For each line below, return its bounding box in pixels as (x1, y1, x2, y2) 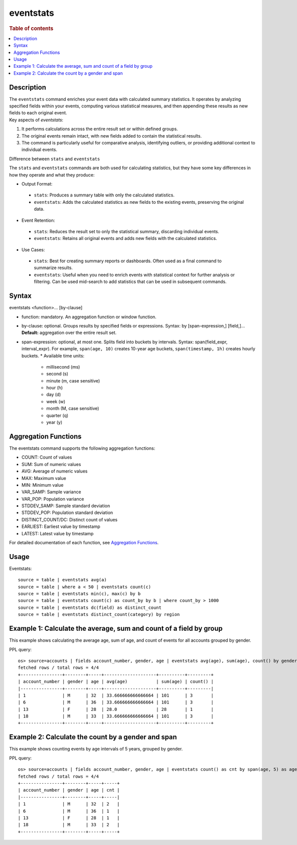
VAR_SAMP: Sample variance (21, 489, 81, 495)
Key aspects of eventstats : (9, 117, 64, 123)
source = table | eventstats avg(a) (18, 577, 107, 583)
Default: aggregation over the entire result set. (21, 329, 117, 336)
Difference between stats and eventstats (9, 156, 100, 162)
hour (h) (46, 385, 63, 391)
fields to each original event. (9, 110, 67, 116)
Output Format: (21, 181, 53, 187)
